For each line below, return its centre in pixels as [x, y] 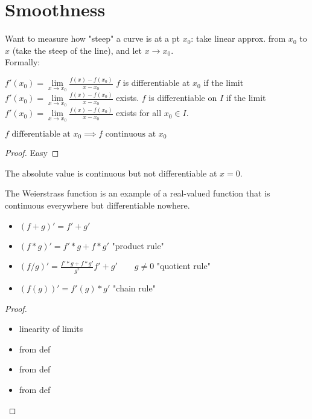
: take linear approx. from [238, 38]
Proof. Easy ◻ [32, 153]
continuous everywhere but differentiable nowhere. [97, 205]
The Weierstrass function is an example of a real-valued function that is [138, 193]
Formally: [23, 62]
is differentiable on [183, 98]
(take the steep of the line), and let [77, 50]
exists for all [139, 113]
